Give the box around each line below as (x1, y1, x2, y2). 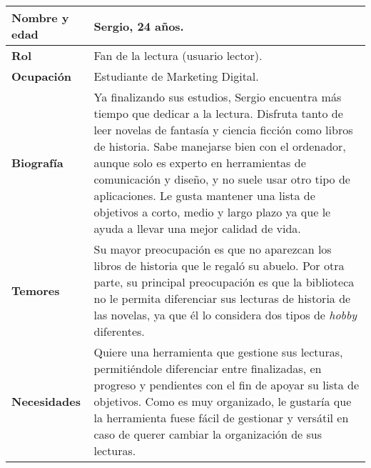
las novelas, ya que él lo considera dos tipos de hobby (93, 307, 357, 323)
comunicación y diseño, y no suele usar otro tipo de (93, 171, 350, 187)
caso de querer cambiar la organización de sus (93, 426, 322, 442)
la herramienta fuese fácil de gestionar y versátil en (93, 409, 349, 426)
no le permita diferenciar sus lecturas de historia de (93, 290, 351, 307)
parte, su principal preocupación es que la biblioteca (93, 274, 355, 290)
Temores (11, 282, 60, 299)
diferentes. (93, 323, 145, 339)
